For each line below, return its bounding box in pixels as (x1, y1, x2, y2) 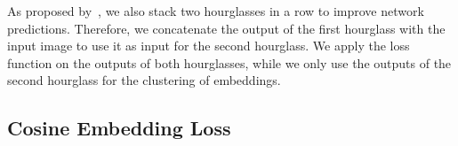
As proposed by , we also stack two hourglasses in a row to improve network (7, 2, 424, 19)
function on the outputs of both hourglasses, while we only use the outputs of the (7, 53, 452, 72)
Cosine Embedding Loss (7, 114, 231, 142)
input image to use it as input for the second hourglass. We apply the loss (7, 36, 410, 55)
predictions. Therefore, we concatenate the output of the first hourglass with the (7, 19, 446, 37)
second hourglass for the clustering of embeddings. (7, 71, 281, 89)
